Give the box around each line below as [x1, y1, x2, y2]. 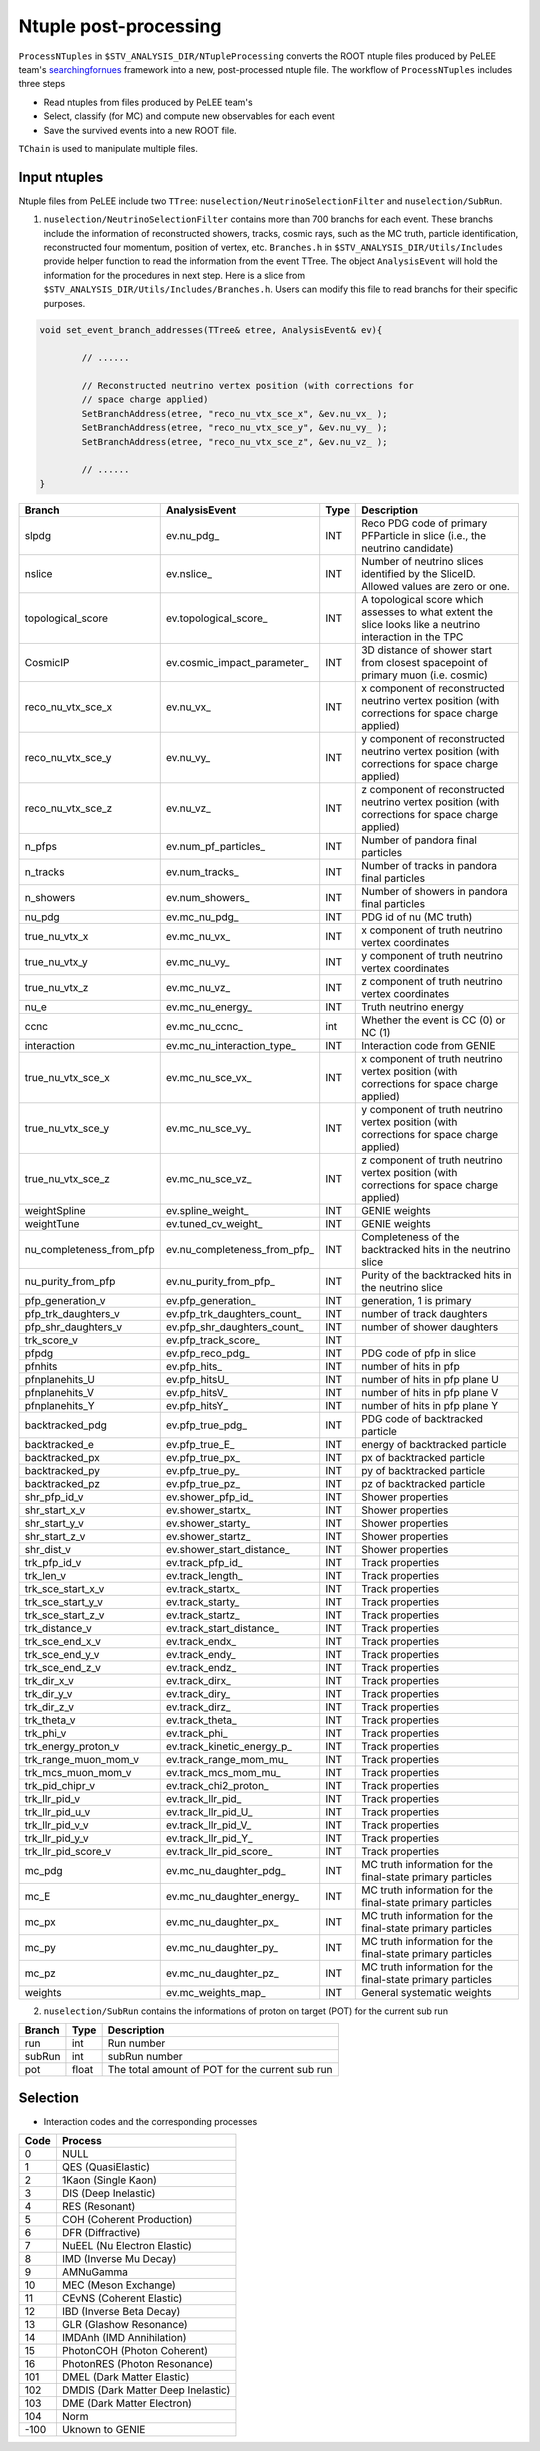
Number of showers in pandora [361, 884, 509, 898]
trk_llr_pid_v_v [24, 1818, 89, 1832]
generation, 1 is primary [361, 1293, 472, 1307]
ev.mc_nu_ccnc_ [165, 1019, 244, 1033]
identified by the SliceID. [361, 566, 476, 580]
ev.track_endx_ [165, 1634, 237, 1648]
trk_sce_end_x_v [24, 1634, 102, 1648]
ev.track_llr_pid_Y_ [165, 1831, 254, 1845]
